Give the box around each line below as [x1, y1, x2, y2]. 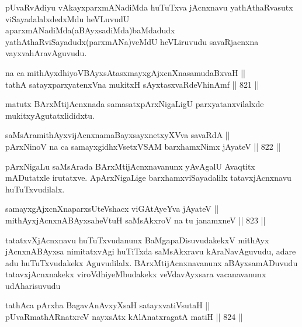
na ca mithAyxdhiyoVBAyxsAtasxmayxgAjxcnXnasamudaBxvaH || [5, 66, 245, 78]
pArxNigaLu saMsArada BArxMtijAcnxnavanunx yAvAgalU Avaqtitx [5, 160, 255, 172]
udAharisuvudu [5, 279, 61, 291]
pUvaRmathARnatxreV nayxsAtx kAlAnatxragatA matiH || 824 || [5, 311, 243, 323]
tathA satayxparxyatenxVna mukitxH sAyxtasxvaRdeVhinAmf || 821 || [5, 78, 259, 90]
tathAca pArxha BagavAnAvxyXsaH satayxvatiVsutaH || [5, 299, 210, 311]
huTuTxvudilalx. [5, 183, 65, 195]
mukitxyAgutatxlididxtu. [5, 109, 95, 121]
